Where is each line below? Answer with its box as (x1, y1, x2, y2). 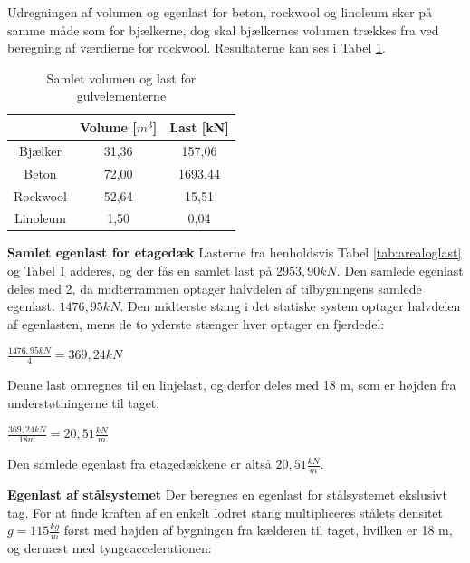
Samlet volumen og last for (46, 68, 197, 87)
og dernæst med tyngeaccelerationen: (7, 539, 212, 558)
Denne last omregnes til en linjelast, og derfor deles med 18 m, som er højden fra (7, 375, 456, 394)
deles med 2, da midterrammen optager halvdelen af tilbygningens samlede (7, 278, 422, 297)
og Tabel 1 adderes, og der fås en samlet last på (7, 261, 273, 280)
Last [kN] (169, 117, 229, 136)
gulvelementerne (76, 86, 167, 105)
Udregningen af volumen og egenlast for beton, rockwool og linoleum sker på (7, 3, 432, 21)
